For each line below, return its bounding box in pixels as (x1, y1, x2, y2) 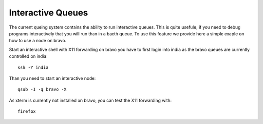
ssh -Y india (18, 64, 49, 70)
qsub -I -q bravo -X (18, 87, 67, 92)
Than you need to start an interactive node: (9, 75, 96, 81)
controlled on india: (9, 53, 48, 59)
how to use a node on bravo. (9, 38, 67, 44)
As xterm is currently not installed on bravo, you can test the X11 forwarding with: (9, 97, 172, 103)
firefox (18, 109, 36, 114)
